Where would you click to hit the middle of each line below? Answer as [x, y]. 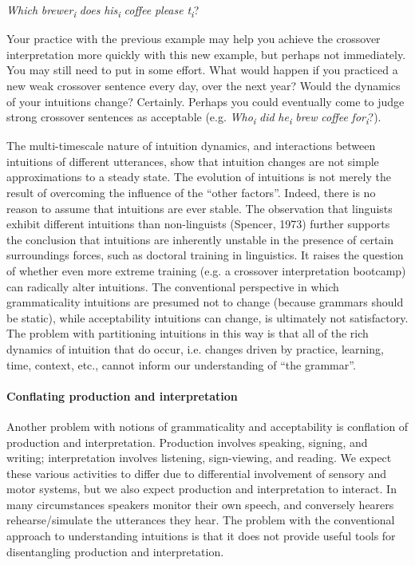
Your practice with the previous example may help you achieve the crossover [194, 39]
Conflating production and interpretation [122, 395]
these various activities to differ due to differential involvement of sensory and [197, 473]
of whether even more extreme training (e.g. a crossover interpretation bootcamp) [206, 270]
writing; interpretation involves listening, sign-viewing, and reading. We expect [199, 458]
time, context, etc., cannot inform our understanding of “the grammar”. [181, 364]
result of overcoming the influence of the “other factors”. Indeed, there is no [191, 192]
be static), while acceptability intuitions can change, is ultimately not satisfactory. [207, 317]
